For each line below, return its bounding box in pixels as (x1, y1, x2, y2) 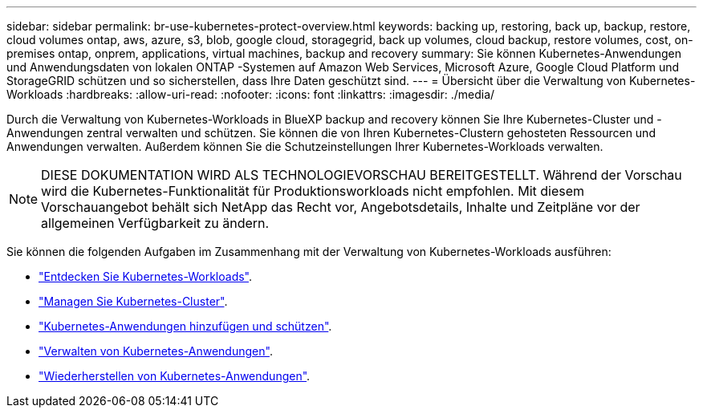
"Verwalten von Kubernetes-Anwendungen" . (39, 344, 273, 358)
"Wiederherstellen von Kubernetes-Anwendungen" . (39, 369, 311, 383)
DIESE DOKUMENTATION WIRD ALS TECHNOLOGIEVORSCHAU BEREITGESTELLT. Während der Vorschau (41, 167, 682, 183)
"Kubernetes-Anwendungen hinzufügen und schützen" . (39, 319, 332, 333)
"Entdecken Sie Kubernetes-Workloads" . (39, 270, 253, 283)
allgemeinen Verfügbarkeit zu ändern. (41, 215, 270, 231)
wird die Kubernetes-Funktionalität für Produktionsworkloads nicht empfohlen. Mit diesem (41, 183, 585, 199)
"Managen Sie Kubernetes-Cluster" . (39, 294, 228, 308)
